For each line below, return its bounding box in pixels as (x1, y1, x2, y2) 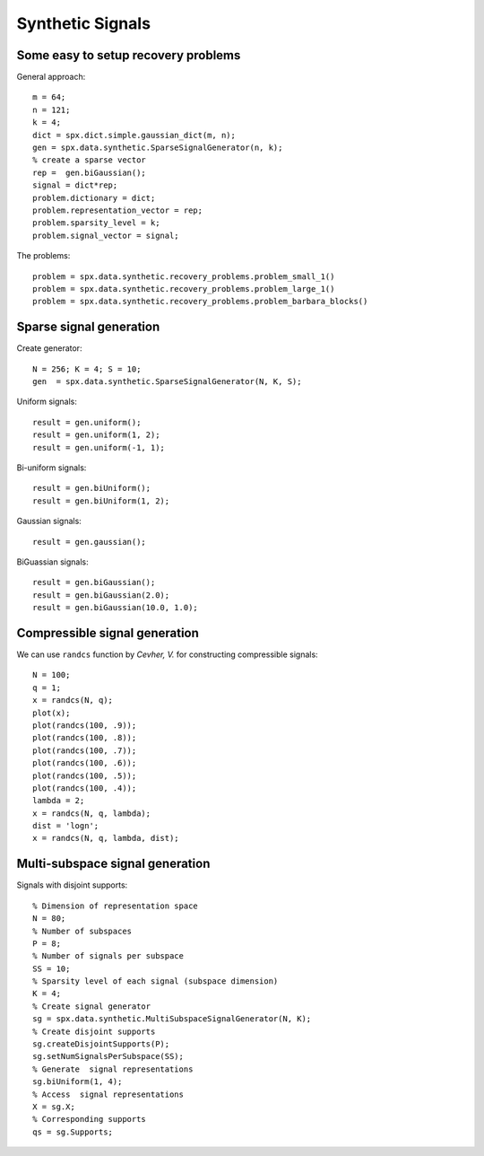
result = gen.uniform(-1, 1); (32, 442, 166, 452)
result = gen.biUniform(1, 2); (32, 495, 170, 506)
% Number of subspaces (32, 925, 133, 936)
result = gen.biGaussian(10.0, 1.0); (32, 602, 199, 613)
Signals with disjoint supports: (16, 880, 128, 890)
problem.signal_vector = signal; (32, 230, 179, 241)
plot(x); (32, 707, 71, 718)
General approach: (16, 72, 86, 83)
